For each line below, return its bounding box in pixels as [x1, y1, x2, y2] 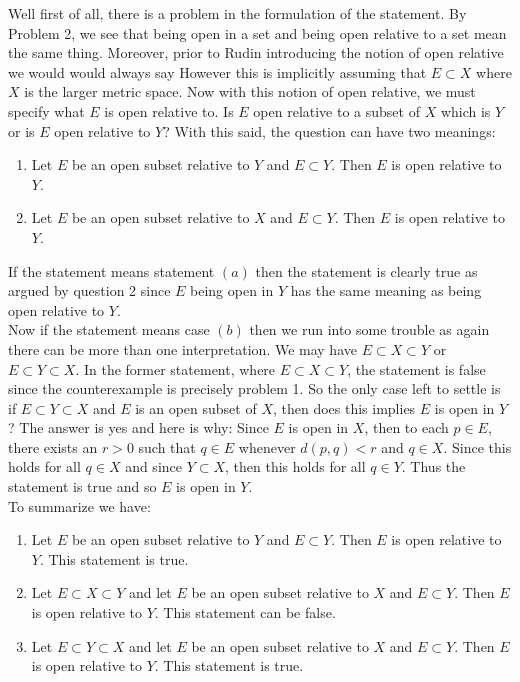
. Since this [443, 436, 512, 457]
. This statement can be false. [154, 602, 336, 623]
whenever [238, 436, 296, 457]
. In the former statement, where [75, 358, 276, 379]
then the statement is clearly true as [255, 260, 478, 281]
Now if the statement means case [8, 319, 210, 340]
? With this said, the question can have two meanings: [163, 120, 496, 141]
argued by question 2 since [8, 280, 171, 301]
